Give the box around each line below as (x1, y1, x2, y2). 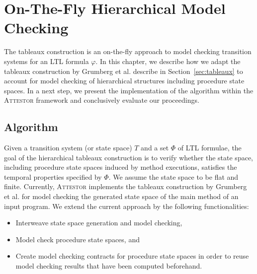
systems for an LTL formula (4, 56, 89, 66)
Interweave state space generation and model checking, (15, 217, 182, 228)
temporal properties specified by (4, 171, 102, 182)
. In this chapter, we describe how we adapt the (95, 56, 241, 66)
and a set (141, 142, 169, 153)
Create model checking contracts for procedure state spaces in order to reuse (15, 251, 249, 261)
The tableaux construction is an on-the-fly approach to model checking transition (4, 46, 252, 57)
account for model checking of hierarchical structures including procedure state (4, 75, 245, 86)
